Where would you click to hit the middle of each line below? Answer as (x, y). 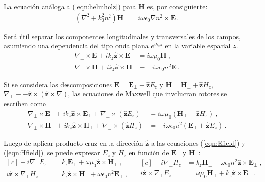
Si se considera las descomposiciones (58, 84)
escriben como (25, 103)
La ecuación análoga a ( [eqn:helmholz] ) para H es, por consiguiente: (106, 6)
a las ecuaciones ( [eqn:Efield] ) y (198, 143)
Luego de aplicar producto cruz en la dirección (74, 143)
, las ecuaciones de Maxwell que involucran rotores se (148, 94)
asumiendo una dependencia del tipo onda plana (76, 46)
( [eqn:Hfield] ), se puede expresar (52, 152)
